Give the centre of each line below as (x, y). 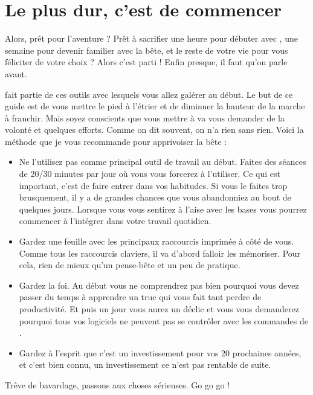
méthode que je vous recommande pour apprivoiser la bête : (116, 141)
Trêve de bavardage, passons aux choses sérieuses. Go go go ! (118, 384)
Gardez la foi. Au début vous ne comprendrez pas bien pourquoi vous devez (159, 285)
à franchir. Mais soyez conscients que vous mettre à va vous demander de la (145, 117)
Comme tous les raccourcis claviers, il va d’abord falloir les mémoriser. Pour (160, 253)
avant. (16, 73)
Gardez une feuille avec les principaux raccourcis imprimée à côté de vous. (156, 241)
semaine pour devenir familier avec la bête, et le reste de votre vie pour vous (147, 50)
